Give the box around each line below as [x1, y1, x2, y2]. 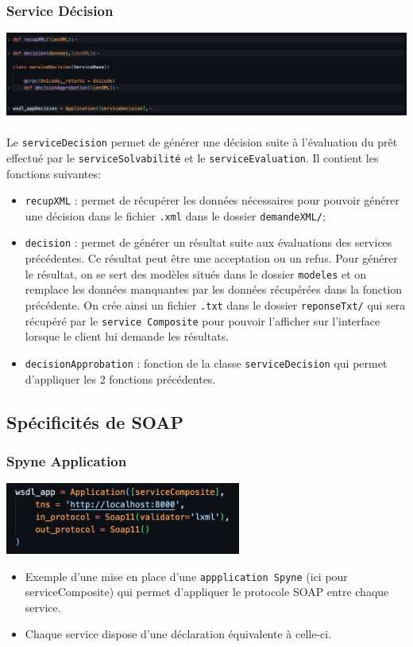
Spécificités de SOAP [6, 409, 184, 434]
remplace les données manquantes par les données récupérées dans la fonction [25, 281, 403, 298]
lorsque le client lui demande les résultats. [25, 328, 230, 345]
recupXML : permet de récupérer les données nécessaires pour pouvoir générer [25, 192, 399, 209]
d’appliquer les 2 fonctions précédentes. [25, 370, 216, 387]
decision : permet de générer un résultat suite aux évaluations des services [25, 234, 392, 251]
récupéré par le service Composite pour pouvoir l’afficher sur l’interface [25, 312, 380, 329]
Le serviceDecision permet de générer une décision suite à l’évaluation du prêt [6, 134, 398, 150]
